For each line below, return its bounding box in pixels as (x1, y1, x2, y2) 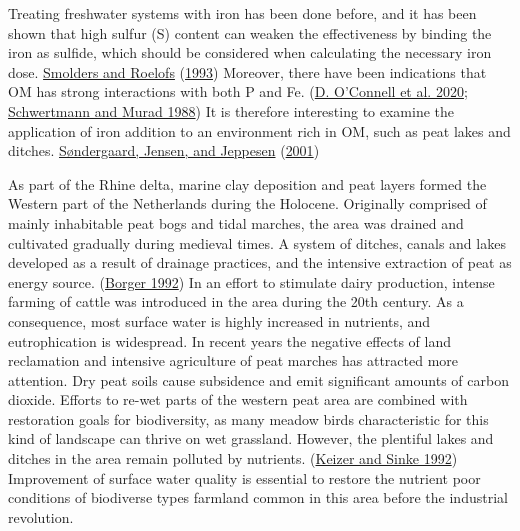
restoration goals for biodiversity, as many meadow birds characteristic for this (8, 408, 489, 429)
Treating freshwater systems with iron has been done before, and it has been (8, 3, 477, 23)
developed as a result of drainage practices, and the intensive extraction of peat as (8, 252, 512, 273)
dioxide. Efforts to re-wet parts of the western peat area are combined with (8, 389, 468, 410)
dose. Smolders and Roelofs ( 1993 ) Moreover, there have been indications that (8, 61, 487, 82)
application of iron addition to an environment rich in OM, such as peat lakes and (8, 120, 511, 141)
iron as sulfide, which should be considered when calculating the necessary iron (8, 42, 492, 63)
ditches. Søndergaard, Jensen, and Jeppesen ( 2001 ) (8, 140, 320, 161)
